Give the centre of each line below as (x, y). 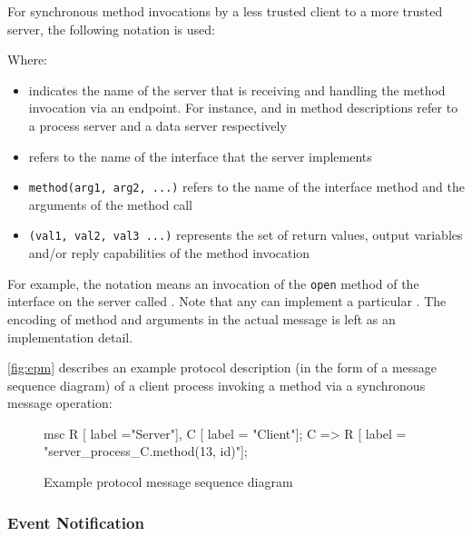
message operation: (60, 403)
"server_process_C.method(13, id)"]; (146, 451)
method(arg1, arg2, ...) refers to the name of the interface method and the (247, 187)
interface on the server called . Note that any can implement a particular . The (227, 301)
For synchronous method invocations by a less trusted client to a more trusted (225, 11)
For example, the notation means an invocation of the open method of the (213, 283)
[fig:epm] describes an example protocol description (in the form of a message (222, 367)
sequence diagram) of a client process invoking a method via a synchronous (216, 385)
